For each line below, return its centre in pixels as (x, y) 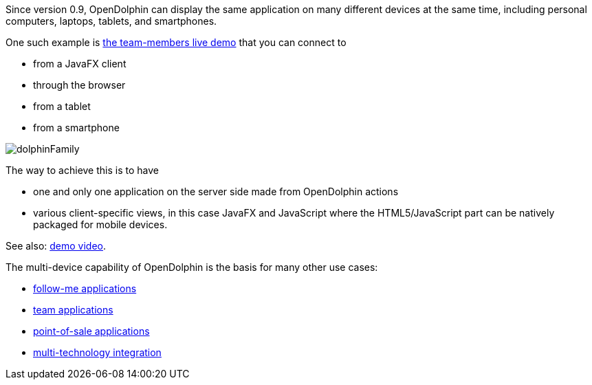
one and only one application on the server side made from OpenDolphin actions (216, 191)
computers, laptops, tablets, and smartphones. (111, 21)
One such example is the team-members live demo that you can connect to (176, 42)
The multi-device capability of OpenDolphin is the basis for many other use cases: (192, 267)
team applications (73, 310)
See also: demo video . (56, 246)
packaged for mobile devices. (100, 224)
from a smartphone (76, 128)
